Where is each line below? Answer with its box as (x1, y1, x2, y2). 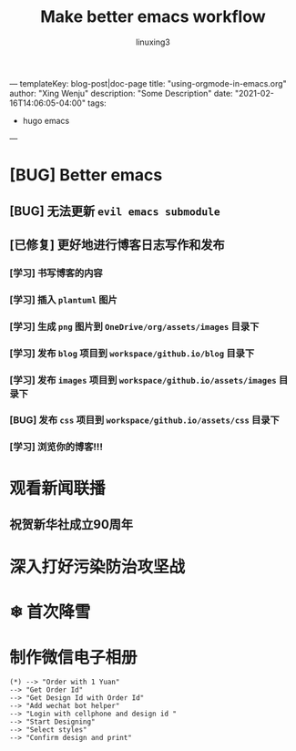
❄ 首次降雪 (9, 602, 91, 622)
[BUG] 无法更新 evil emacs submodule (9, 203, 220, 219)
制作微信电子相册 (9, 647, 138, 667)
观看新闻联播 (9, 478, 107, 499)
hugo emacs (22, 115, 70, 126)
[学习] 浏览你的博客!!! (9, 440, 103, 453)
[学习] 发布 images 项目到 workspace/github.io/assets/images (9, 374, 277, 386)
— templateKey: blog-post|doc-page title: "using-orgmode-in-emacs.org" (9, 77, 287, 88)
